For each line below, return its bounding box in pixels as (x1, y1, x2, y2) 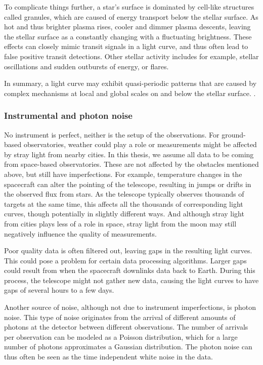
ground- (222, 129, 246, 140)
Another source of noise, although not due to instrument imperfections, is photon (4, 302, 256, 312)
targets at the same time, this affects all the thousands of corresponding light (4, 198, 243, 209)
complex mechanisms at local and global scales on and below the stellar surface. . (4, 87, 256, 98)
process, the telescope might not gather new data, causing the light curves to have (4, 275, 259, 285)
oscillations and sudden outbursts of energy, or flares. (4, 61, 169, 71)
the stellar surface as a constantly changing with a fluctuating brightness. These (4, 31, 252, 41)
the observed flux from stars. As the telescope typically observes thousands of (4, 189, 244, 199)
